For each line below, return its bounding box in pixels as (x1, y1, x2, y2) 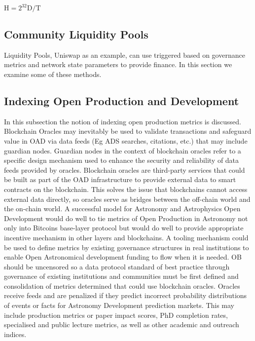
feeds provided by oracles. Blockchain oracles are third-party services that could (4, 164, 245, 175)
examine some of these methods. (4, 69, 102, 79)
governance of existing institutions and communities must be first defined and (4, 271, 239, 281)
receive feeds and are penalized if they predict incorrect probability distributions (4, 290, 247, 301)
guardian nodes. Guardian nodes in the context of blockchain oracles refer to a (4, 145, 241, 155)
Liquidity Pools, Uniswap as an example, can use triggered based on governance (4, 49, 245, 60)
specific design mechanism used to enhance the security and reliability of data (4, 155, 239, 165)
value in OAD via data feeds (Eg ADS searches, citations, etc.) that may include (4, 135, 248, 146)
